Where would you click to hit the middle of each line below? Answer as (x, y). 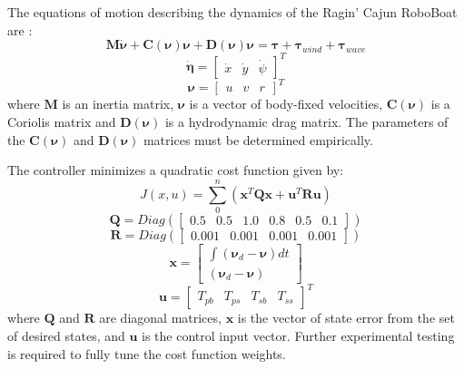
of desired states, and (66, 336)
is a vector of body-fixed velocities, (286, 104)
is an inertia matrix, (118, 104)
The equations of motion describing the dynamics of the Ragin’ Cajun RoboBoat (232, 12)
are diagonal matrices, (160, 318)
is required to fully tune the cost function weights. (147, 353)
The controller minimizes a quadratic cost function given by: (176, 170)
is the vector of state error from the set (346, 318)
